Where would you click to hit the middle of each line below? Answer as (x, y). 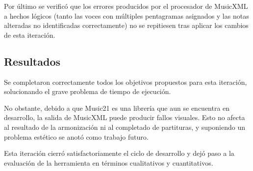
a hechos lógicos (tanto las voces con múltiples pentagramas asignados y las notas (126, 15)
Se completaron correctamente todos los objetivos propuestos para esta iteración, (126, 82)
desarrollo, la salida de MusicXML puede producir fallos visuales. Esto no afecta (125, 117)
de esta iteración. (30, 35)
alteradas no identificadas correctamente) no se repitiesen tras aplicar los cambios (126, 25)
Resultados (32, 61)
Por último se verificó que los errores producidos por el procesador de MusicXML (126, 6)
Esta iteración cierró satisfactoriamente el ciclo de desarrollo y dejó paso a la (119, 153)
